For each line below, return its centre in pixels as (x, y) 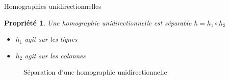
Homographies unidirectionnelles (53, 6)
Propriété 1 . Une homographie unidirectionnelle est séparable (98, 22)
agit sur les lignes (51, 39)
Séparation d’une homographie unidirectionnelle (95, 72)
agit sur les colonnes (55, 55)
